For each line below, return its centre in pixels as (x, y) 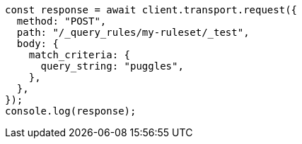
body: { (37, 44)
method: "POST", (62, 21)
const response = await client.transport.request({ (151, 10)
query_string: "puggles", (112, 66)
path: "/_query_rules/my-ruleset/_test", (133, 32)
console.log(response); (71, 111)
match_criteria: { (80, 55)
